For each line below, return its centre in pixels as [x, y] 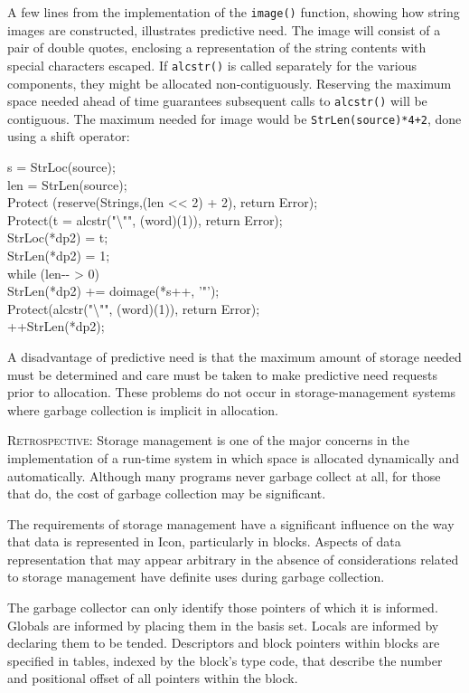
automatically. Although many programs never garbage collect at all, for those [224, 475]
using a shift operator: [69, 136]
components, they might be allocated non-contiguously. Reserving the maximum [230, 83]
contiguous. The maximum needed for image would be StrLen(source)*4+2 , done [234, 118]
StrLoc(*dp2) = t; [58, 237]
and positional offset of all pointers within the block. [153, 678]
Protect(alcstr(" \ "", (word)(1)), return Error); [134, 308]
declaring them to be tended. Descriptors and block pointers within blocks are [224, 643]
